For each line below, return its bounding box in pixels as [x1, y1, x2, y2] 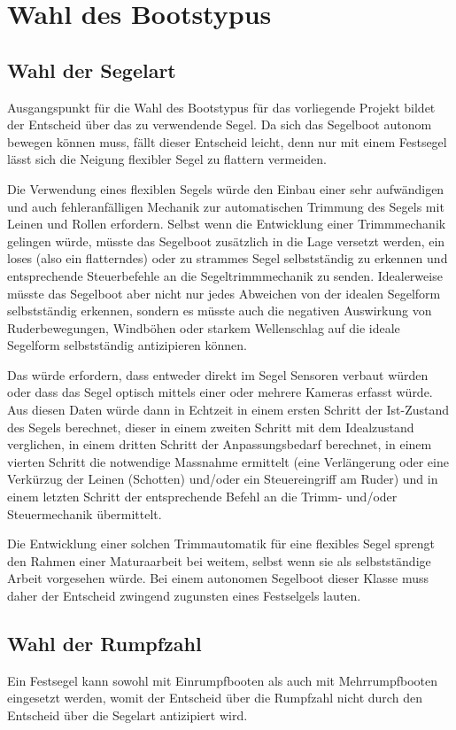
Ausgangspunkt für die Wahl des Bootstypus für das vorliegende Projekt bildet [7, 97, 436, 116]
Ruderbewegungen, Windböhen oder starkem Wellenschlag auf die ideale [7, 318, 400, 337]
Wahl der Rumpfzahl [7, 630, 202, 656]
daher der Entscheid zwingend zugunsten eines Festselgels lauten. [7, 586, 361, 605]
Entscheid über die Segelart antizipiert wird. [7, 706, 248, 724]
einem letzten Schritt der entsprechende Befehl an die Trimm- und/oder [7, 487, 398, 506]
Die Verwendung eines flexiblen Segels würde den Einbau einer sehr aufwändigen [7, 179, 444, 198]
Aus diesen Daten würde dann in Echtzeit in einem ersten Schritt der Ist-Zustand [7, 400, 450, 419]
